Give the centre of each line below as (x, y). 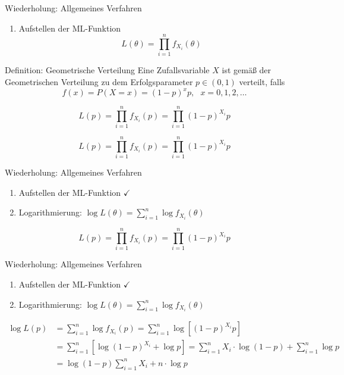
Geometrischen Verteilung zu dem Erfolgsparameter (99, 81)
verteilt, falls (262, 81)
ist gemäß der (247, 70)
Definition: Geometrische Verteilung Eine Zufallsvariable (107, 70)
